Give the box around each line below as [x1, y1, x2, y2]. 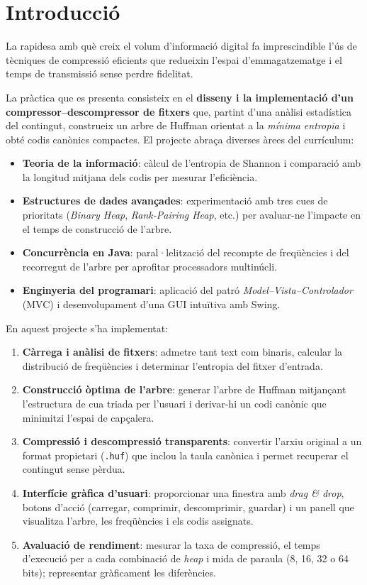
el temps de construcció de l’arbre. [22, 221, 172, 236]
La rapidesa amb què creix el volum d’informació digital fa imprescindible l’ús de [6, 38, 357, 53]
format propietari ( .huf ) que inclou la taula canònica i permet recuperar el [22, 447, 349, 462]
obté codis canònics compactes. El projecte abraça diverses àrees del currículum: [6, 131, 354, 146]
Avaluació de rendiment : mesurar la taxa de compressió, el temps [22, 537, 320, 552]
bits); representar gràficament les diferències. [22, 565, 216, 579]
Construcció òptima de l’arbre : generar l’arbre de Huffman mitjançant [22, 382, 346, 397]
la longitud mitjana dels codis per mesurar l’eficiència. [22, 169, 258, 184]
